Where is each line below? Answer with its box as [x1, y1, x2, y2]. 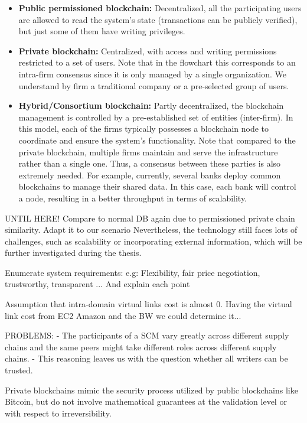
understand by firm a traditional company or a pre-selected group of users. [18, 79, 289, 92]
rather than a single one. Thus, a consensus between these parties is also [18, 157, 281, 170]
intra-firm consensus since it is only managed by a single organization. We [18, 67, 287, 80]
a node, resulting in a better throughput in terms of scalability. [18, 191, 247, 204]
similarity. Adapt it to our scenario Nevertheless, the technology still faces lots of [5, 223, 298, 236]
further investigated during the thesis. [5, 246, 142, 259]
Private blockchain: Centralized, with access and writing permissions [18, 44, 277, 57]
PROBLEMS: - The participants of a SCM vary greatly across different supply [5, 329, 289, 341]
